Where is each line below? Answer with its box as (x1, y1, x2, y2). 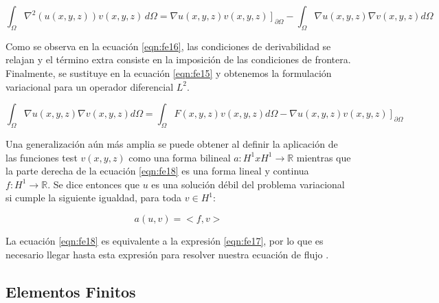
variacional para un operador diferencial (5, 79, 174, 93)
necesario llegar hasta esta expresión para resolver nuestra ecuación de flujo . (5, 247, 329, 261)
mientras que (296, 150, 351, 164)
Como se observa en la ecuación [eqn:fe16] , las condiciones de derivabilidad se (5, 38, 331, 53)
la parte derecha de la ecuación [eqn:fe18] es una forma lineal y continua (5, 164, 309, 178)
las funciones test (5, 150, 78, 164)
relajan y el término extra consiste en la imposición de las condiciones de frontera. (5, 52, 351, 67)
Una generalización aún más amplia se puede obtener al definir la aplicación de (5, 136, 338, 150)
